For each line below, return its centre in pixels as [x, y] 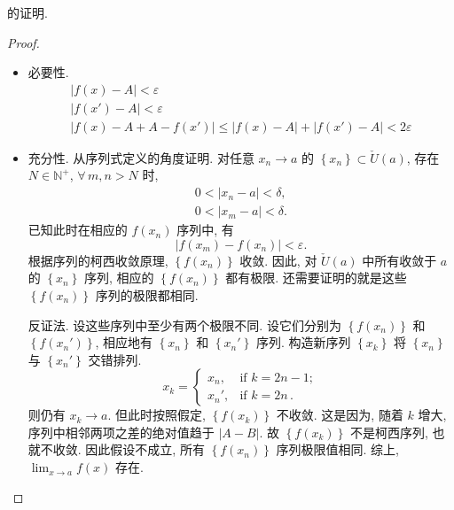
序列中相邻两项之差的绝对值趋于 [121, 432]
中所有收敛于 [399, 260]
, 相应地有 [124, 342]
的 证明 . [27, 12]
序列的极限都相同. [147, 294]
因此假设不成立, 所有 [145, 449]
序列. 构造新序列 [303, 342]
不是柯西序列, [389, 432]
